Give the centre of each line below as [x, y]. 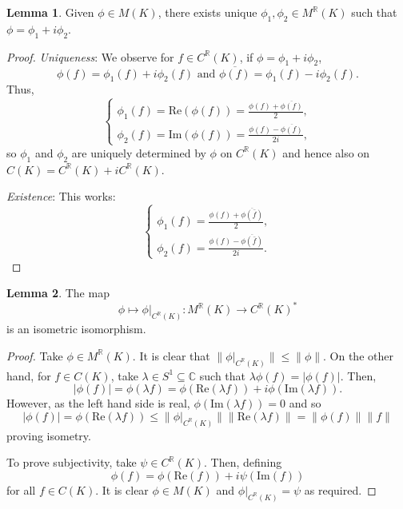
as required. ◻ [340, 490]
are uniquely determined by [139, 152]
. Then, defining [243, 462]
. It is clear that [171, 355]
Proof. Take [35, 355]
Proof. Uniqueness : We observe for [90, 56]
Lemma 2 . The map [58, 293]
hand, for [29, 375]
